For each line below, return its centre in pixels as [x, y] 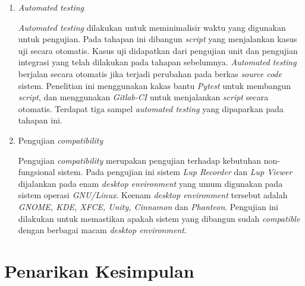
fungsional [37, 172]
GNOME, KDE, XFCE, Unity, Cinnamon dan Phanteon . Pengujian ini [148, 206]
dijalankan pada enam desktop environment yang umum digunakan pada [150, 183]
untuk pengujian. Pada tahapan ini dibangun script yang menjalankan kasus [158, 39]
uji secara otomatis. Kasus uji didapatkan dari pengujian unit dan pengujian [158, 50]
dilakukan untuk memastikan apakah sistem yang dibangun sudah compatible [159, 218]
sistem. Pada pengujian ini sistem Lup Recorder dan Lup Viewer [175, 172]
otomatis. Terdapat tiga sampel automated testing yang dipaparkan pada [151, 108]
